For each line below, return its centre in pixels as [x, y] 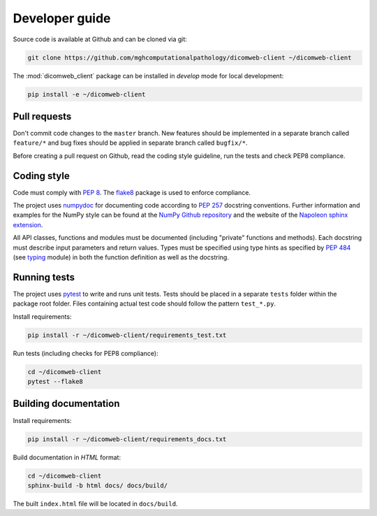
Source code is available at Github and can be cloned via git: [100, 39]
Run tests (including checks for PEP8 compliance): [86, 353]
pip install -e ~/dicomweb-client [87, 94]
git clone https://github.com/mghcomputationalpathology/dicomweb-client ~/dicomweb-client [190, 57]
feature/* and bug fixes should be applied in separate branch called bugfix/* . [130, 143]
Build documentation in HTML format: [67, 457]
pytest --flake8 [56, 382]
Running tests [44, 277]
